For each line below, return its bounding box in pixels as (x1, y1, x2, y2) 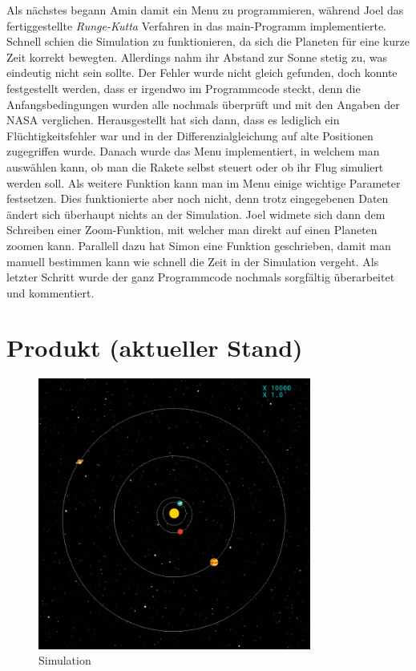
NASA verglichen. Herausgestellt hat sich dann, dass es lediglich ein (6, 111, 340, 128)
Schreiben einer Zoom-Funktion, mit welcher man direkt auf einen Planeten (6, 221, 378, 238)
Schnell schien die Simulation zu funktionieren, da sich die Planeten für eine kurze (6, 33, 410, 50)
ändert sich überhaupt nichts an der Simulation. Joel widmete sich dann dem (6, 205, 386, 222)
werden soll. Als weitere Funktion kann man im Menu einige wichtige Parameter (6, 174, 401, 191)
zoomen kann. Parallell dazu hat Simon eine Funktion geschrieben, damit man (6, 236, 391, 253)
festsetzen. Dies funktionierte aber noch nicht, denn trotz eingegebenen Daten (6, 190, 389, 207)
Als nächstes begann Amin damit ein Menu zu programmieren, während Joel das (6, 2, 404, 18)
